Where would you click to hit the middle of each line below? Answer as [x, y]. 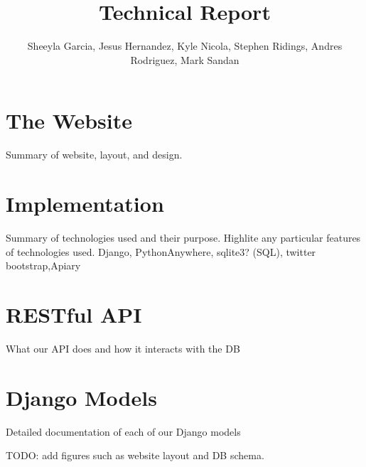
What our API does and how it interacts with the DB [123, 348]
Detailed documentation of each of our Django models [123, 431]
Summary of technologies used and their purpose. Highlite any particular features [183, 237]
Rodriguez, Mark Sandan [185, 59]
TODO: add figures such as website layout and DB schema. [135, 455]
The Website [69, 120]
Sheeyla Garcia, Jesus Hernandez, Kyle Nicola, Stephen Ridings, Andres [185, 46]
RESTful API [74, 314]
